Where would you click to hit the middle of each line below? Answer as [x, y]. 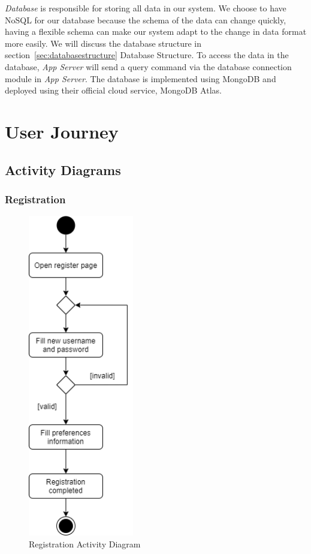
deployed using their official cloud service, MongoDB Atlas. [113, 90]
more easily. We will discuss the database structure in [103, 43]
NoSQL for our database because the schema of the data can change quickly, [146, 19]
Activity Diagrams [63, 169]
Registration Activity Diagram [85, 544]
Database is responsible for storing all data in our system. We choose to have [146, 8]
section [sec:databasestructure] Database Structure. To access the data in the [147, 55]
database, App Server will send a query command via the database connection [148, 66]
